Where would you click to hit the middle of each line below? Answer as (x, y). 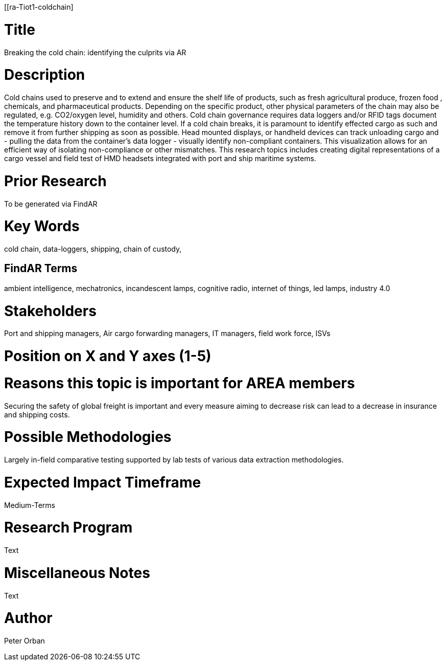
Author (28, 618)
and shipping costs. (37, 414)
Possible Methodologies (88, 437)
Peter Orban (25, 641)
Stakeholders (50, 311)
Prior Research (55, 181)
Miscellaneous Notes (77, 573)
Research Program (68, 528)
